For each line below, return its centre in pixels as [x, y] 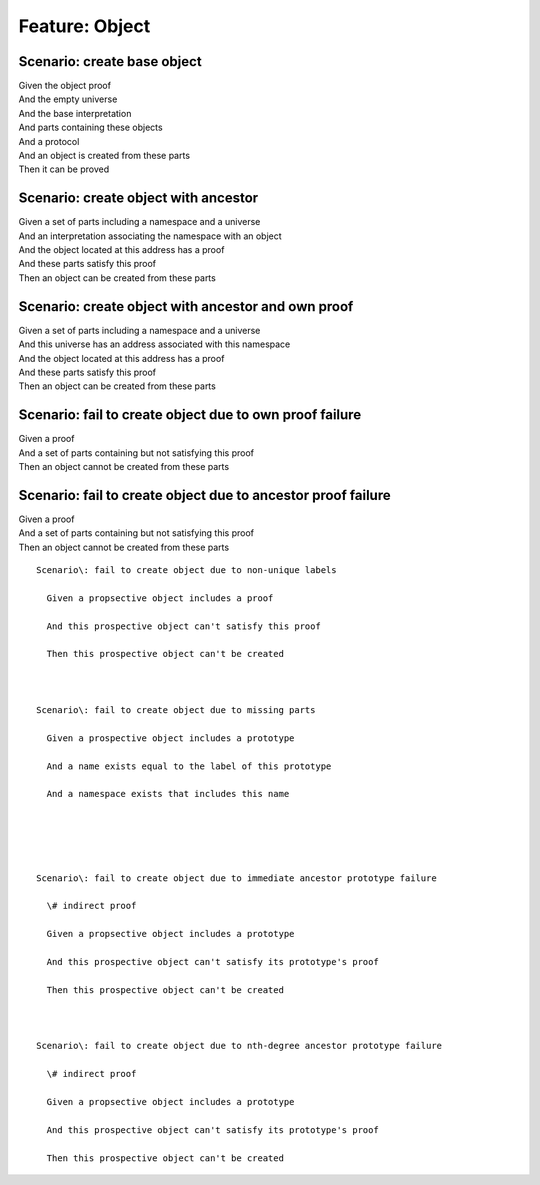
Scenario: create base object [110, 61]
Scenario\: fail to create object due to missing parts [176, 710]
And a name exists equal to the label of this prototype [189, 766]
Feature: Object [84, 26]
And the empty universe [68, 99]
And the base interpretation [75, 113]
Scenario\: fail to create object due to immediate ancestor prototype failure [236, 878]
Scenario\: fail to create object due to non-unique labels [186, 570]
